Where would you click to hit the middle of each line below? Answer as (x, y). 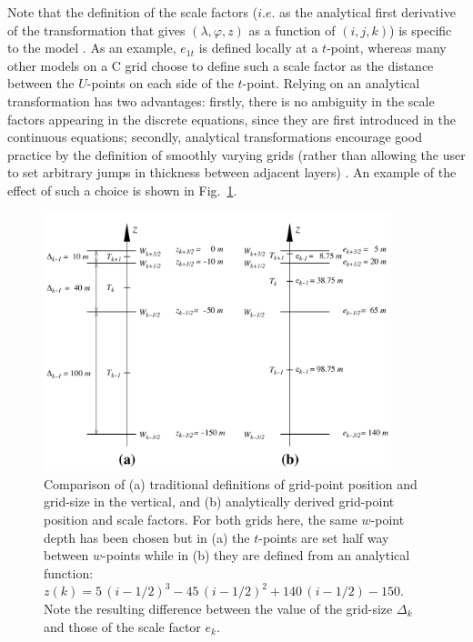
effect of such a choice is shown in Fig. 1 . (122, 190)
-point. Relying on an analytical (331, 83)
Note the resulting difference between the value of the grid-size (218, 608)
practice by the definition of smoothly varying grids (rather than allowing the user (236, 154)
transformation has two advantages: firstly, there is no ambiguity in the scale (221, 100)
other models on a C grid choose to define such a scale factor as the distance (221, 65)
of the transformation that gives (96, 30)
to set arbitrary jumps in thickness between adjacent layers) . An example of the (232, 172)
